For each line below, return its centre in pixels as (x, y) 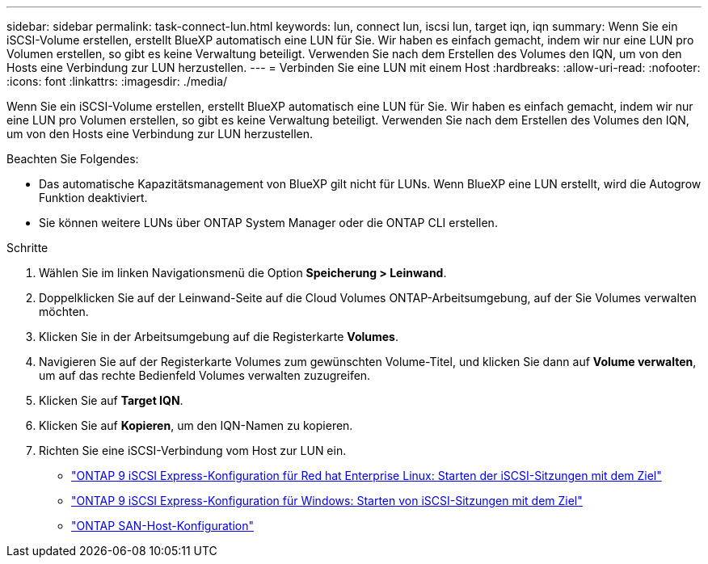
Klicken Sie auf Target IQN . (111, 400)
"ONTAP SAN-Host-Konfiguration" (162, 526)
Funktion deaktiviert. (93, 198)
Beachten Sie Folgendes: (73, 159)
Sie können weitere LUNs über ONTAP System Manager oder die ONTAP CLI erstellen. (268, 223)
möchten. (64, 311)
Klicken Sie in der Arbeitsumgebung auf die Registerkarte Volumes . (219, 337)
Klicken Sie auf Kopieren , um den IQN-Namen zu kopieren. (196, 425)
